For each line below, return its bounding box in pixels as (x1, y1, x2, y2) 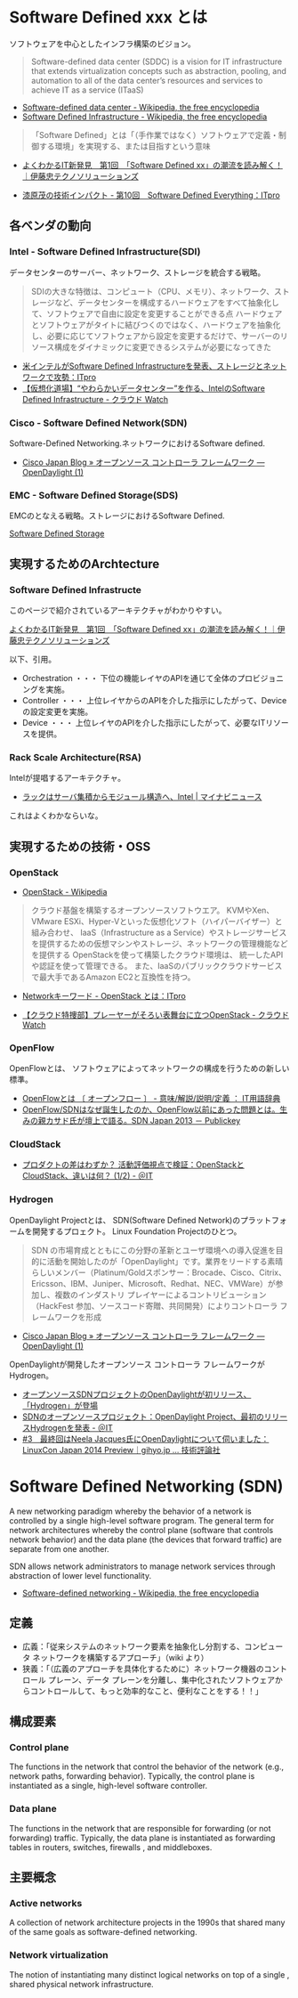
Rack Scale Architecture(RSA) (9, 751, 142, 763)
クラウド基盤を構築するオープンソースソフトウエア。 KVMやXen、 (30, 905, 275, 915)
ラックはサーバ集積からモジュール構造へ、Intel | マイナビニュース (21, 792, 262, 802)
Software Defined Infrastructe (9, 583, 142, 596)
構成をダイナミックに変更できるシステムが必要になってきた (54, 341, 271, 352)
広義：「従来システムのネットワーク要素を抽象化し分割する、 (21, 1641, 245, 1652)
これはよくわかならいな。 (9, 810, 103, 821)
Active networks (9, 1896, 83, 1909)
